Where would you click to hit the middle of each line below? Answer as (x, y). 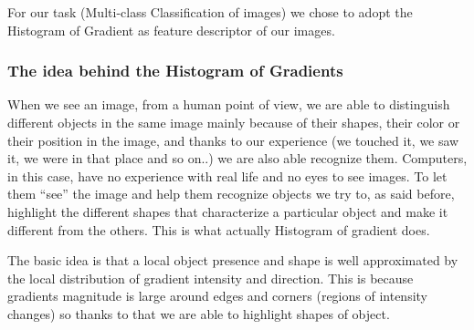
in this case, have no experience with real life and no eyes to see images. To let (227, 175)
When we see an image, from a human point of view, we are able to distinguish (229, 104)
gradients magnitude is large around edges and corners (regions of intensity (217, 296)
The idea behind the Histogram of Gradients (175, 71)
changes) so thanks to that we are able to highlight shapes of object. (199, 313)
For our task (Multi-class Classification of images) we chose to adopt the (210, 12)
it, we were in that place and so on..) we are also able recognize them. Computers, (237, 158)
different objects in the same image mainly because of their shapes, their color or (234, 122)
